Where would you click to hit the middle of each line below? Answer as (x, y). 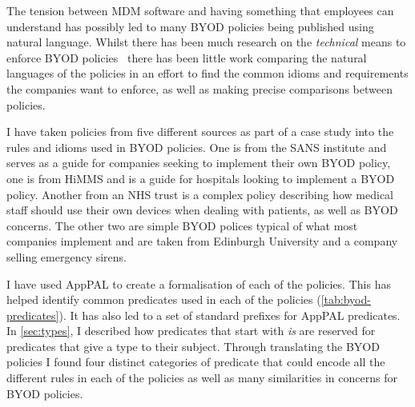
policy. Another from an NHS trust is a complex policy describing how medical (200, 194)
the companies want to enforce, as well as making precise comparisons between (199, 88)
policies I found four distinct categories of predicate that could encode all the (196, 362)
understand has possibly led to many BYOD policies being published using (190, 26)
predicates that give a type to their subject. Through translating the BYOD (193, 346)
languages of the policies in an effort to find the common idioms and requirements (207, 73)
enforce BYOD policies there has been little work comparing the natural (187, 57)
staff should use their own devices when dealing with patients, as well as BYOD (202, 210)
